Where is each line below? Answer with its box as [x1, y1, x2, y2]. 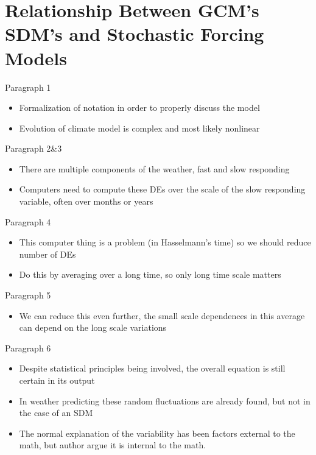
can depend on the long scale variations [19, 321, 167, 334]
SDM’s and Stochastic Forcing [5, 21, 264, 46]
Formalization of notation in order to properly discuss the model [19, 101, 260, 114]
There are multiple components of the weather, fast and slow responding [19, 162, 290, 175]
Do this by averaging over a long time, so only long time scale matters [19, 268, 281, 281]
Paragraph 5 [5, 289, 51, 302]
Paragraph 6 [5, 341, 51, 354]
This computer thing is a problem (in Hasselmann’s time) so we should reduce [19, 236, 311, 249]
